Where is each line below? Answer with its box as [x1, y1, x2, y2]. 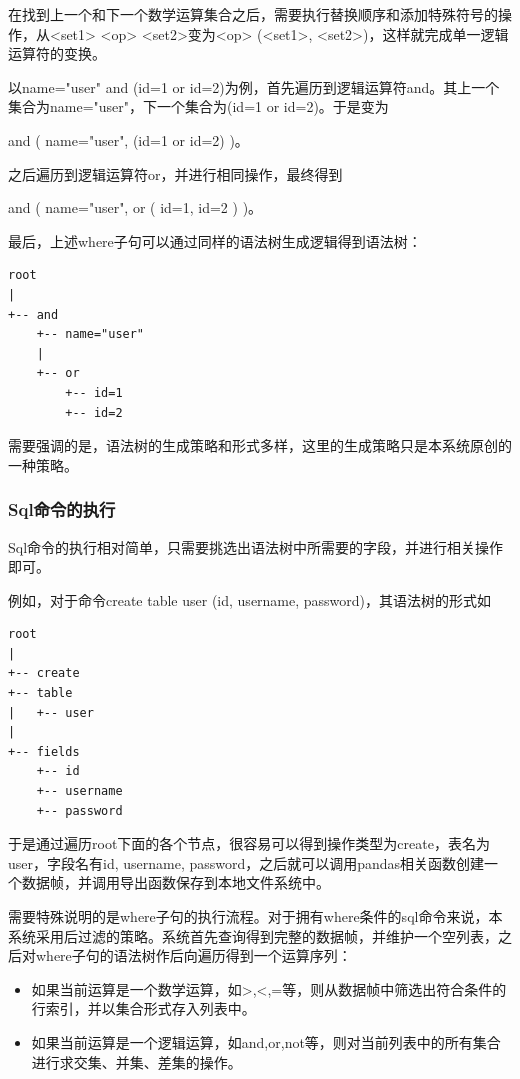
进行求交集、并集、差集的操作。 [31, 1051, 242, 1072]
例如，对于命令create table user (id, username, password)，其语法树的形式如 [8, 589, 492, 610]
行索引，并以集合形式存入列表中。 [31, 998, 256, 1019]
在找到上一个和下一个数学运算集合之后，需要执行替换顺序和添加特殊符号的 [8, 4, 498, 24]
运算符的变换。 [8, 43, 106, 64]
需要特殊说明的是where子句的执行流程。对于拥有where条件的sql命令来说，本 [8, 906, 503, 926]
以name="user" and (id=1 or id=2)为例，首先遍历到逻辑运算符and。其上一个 [8, 76, 500, 97]
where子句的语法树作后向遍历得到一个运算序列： [35, 945, 352, 966]
